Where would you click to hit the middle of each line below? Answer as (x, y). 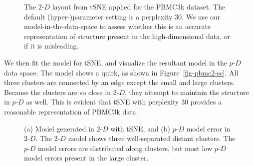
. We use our (201, 16)
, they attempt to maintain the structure (187, 92)
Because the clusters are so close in (58, 92)
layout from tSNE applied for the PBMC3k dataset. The (139, 6)
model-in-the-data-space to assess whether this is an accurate (118, 26)
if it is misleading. (51, 46)
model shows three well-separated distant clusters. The (152, 138)
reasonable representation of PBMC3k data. (71, 111)
